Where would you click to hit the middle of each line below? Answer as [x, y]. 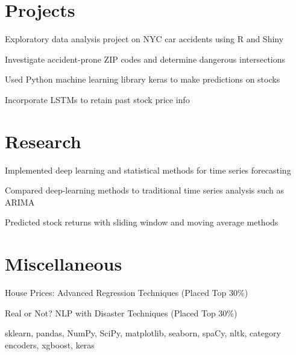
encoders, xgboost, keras [50, 344]
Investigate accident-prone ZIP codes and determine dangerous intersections [145, 59]
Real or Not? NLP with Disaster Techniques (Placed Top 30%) [121, 313]
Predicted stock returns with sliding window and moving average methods [142, 222]
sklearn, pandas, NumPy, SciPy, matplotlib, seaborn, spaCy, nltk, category [143, 333]
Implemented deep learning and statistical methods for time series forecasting [148, 170]
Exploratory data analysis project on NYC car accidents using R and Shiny [144, 39]
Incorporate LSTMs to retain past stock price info [97, 99]
